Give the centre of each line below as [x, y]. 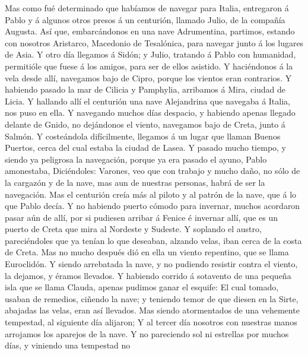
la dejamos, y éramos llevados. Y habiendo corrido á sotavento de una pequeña [148, 275]
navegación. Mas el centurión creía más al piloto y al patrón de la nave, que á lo [151, 194]
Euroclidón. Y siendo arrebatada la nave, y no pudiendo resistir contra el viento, [151, 264]
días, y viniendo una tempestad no [68, 345]
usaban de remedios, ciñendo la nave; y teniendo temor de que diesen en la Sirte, [152, 298]
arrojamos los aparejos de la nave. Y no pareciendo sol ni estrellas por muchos [147, 333]
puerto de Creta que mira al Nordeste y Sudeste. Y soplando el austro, [133, 229]
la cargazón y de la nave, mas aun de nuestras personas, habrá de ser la [135, 182]
